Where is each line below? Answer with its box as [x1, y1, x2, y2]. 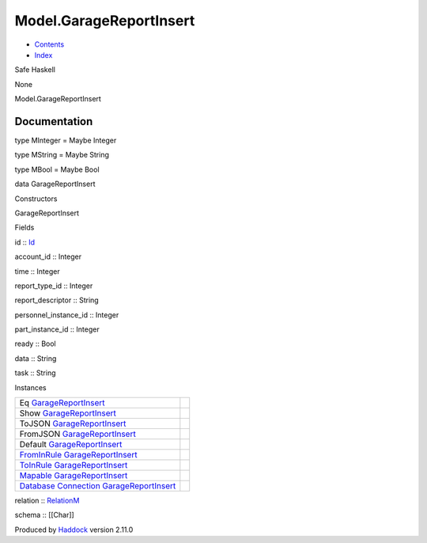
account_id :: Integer [14, 252, 82, 261]
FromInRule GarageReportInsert [19, 450, 138, 461]
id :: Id [14, 237, 36, 247]
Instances [14, 382, 47, 392]
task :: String [14, 368, 56, 378]
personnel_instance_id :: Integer [14, 309, 119, 320]
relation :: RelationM [14, 496, 80, 506]
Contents [34, 40, 65, 49]
